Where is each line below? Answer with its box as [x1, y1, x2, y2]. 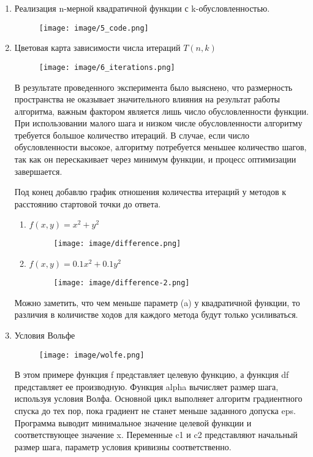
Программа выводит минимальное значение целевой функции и [14, 416, 252, 429]
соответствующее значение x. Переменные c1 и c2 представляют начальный [14, 428, 298, 441]
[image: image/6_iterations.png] [39, 63, 175, 72]
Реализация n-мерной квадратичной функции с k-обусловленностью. [14, 2, 270, 14]
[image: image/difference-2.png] [53, 278, 190, 288]
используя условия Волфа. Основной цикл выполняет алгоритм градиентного [14, 392, 303, 405]
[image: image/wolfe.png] [39, 350, 145, 359]
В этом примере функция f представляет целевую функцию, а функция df [14, 368, 289, 381]
